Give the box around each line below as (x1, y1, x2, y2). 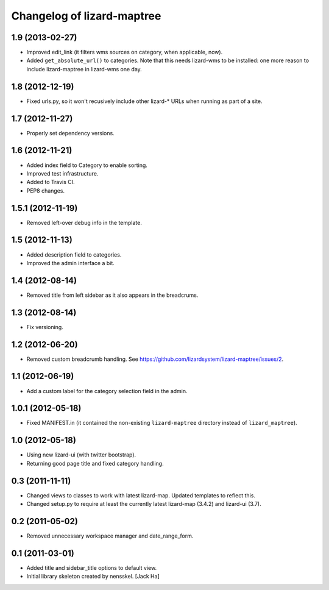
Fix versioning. (26, 323, 63, 330)
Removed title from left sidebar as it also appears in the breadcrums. (26, 291, 199, 299)
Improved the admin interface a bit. (26, 259, 115, 266)
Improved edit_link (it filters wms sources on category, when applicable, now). (26, 49, 223, 56)
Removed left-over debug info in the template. (26, 219, 143, 226)
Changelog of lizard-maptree (11, 9, 161, 23)
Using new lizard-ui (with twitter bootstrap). (26, 451, 136, 458)
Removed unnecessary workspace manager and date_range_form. (26, 532, 194, 539)
